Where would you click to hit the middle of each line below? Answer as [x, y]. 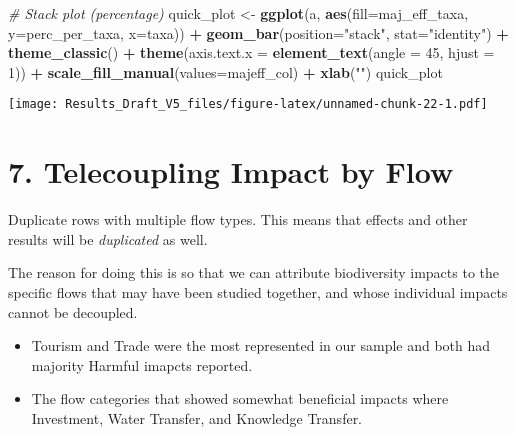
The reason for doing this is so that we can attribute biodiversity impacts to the [253, 272]
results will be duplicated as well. [108, 238]
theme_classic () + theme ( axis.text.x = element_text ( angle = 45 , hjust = [251, 52]
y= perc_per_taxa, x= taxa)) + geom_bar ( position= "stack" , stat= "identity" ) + [258, 32]
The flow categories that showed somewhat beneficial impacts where [240, 398]
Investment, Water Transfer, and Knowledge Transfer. [197, 417]
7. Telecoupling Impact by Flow [231, 171]
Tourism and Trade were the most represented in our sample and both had [261, 345]
